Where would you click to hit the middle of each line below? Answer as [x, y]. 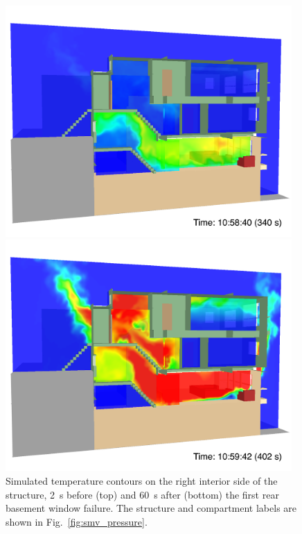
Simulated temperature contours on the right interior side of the [142, 480]
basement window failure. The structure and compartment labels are [151, 508]
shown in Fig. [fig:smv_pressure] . [77, 521]
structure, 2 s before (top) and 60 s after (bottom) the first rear [142, 494]
